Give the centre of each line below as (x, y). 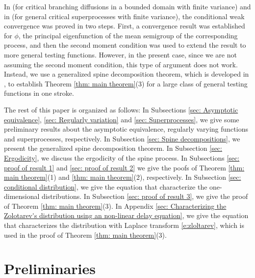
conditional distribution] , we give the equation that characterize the (106, 186)
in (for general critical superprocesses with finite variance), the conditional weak (124, 16)
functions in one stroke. (39, 93)
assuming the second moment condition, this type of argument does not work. (121, 64)
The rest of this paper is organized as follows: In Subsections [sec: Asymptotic (121, 109)
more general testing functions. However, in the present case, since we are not (120, 54)
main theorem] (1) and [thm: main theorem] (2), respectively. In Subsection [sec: (123, 177)
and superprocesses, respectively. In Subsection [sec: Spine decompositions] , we (122, 138)
